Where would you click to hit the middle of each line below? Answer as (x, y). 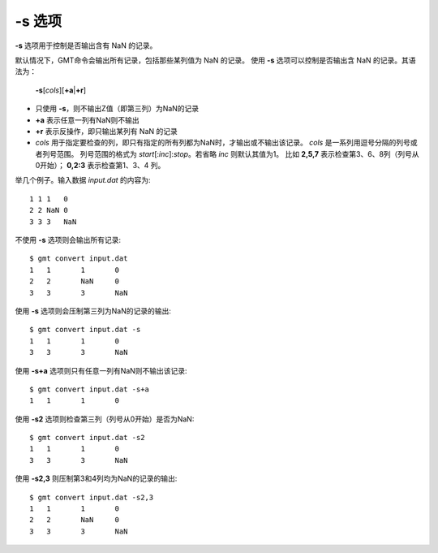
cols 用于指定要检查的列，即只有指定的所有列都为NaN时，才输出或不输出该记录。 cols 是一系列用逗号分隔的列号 (223, 143)
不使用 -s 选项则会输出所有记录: (68, 240)
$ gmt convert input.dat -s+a (90, 389)
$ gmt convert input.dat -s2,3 (92, 497)
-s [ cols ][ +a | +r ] (61, 90)
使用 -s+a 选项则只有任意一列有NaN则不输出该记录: (101, 370)
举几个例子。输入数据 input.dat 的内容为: (83, 180)
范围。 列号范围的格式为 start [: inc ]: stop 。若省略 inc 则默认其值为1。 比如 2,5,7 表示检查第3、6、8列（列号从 (238, 153)
